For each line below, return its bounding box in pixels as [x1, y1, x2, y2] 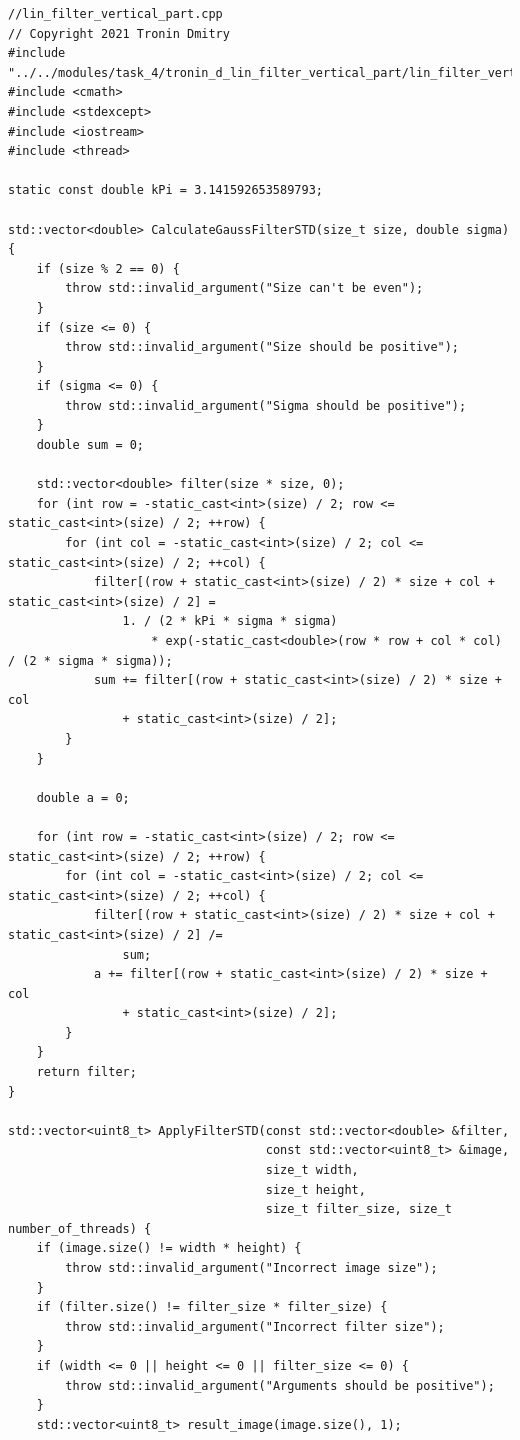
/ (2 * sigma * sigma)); [8, 653, 173, 668]
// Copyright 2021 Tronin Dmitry [8, 26, 230, 41]
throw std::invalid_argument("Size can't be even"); [65, 281, 424, 296]
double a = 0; [36, 790, 130, 805]
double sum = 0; [36, 438, 145, 453]
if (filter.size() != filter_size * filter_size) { [36, 1300, 388, 1315]
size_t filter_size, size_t [265, 1202, 452, 1217]
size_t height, [265, 1182, 366, 1197]
